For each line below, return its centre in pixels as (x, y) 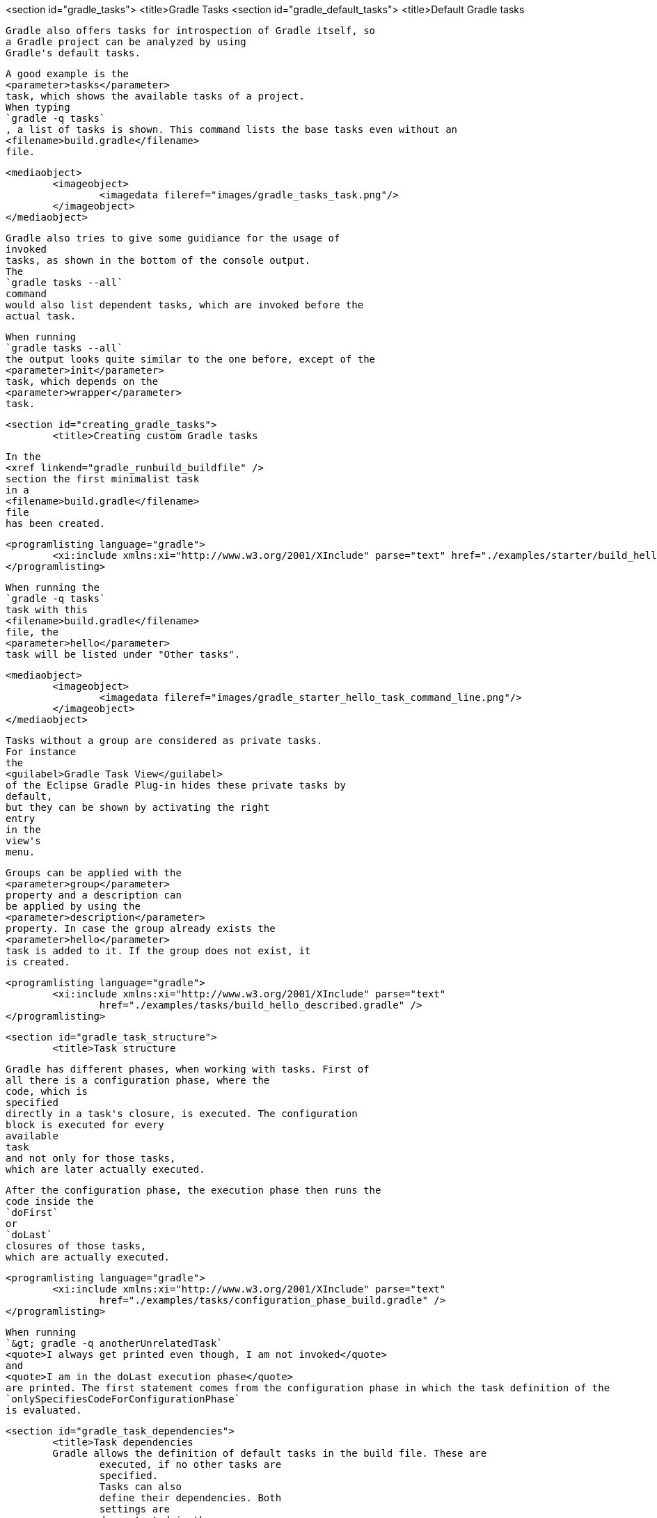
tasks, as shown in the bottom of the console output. (158, 260)
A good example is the (68, 74)
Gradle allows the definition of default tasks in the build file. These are (270, 1453)
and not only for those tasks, (91, 1158)
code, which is (47, 1091)
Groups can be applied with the (94, 873)
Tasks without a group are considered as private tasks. (164, 741)
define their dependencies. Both (190, 1498)
